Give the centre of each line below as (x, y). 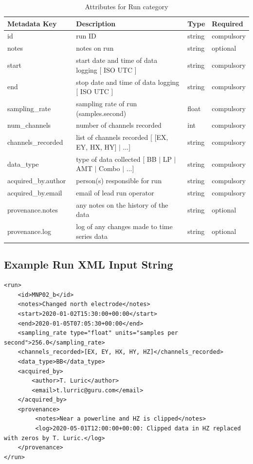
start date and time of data (117, 60)
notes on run (95, 48)
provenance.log (29, 231)
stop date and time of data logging (128, 82)
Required (227, 23)
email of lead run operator (115, 193)
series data (92, 236)
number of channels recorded (119, 125)
